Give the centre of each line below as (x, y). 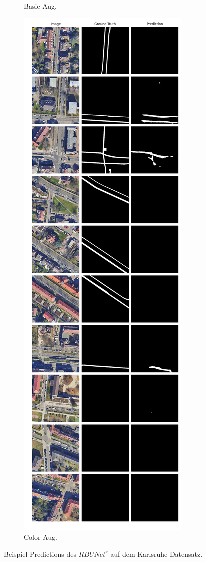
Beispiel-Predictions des (40, 553)
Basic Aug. (40, 6)
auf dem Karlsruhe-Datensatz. (157, 553)
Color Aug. (41, 537)
